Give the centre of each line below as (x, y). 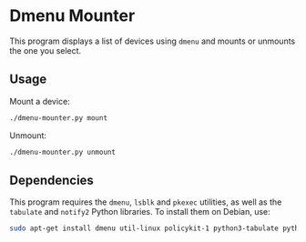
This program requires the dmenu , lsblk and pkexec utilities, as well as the (146, 202)
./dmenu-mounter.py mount (58, 118)
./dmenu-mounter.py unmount (63, 152)
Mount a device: (40, 101)
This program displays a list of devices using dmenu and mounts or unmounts (153, 41)
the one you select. (46, 50)
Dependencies (51, 180)
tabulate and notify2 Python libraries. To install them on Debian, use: (140, 212)
